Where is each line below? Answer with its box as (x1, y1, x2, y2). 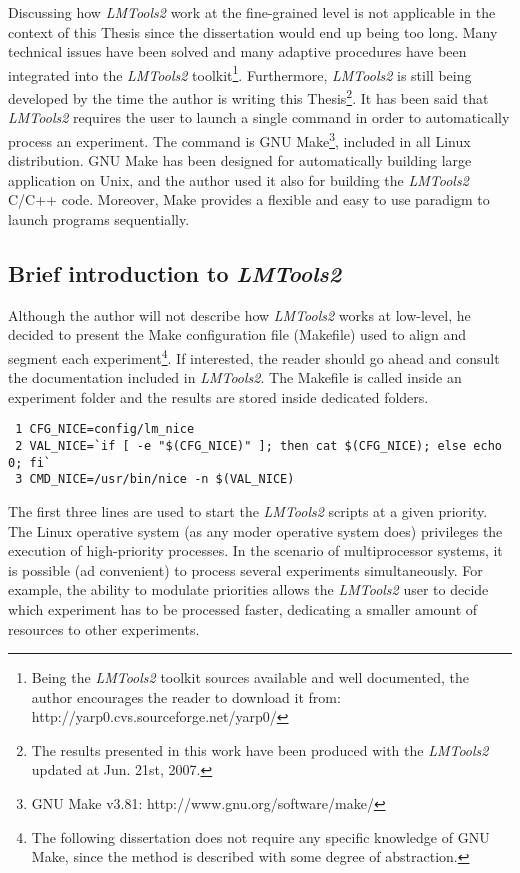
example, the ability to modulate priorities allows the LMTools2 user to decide (8, 579, 489, 600)
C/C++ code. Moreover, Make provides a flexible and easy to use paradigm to (8, 189, 490, 210)
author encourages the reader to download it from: (31, 686, 341, 707)
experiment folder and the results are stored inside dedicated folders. (8, 386, 429, 407)
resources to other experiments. (8, 618, 200, 639)
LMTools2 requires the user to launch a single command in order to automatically (8, 107, 510, 128)
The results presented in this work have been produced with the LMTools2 (31, 739, 489, 760)
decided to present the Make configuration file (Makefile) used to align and (8, 324, 466, 345)
